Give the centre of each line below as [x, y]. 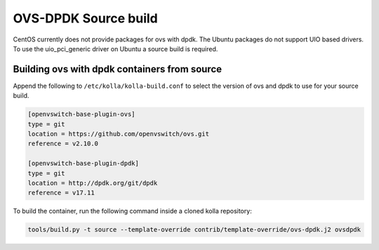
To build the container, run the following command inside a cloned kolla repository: [132, 211]
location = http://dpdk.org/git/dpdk [93, 183]
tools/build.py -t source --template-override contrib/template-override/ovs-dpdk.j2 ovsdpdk [194, 230]
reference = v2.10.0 [63, 144]
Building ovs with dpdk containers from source [118, 69]
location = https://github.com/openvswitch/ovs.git [119, 134]
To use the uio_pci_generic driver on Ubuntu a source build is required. [115, 48]
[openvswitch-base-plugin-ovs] [82, 114]
